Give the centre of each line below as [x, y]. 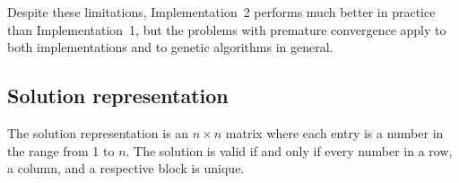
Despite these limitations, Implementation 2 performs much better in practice [221, 12]
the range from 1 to [61, 150]
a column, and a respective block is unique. [126, 168]
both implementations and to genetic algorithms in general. [170, 47]
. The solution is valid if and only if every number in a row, [289, 150]
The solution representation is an [98, 132]
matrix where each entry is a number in [334, 132]
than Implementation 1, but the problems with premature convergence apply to [227, 29]
